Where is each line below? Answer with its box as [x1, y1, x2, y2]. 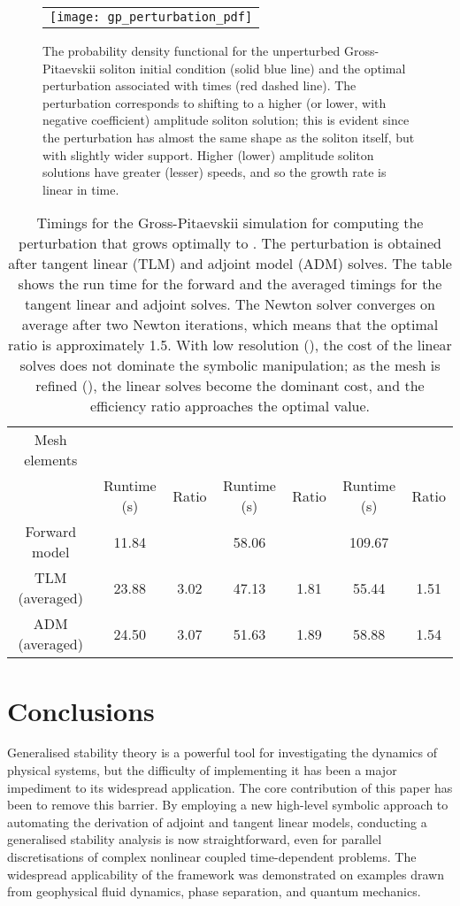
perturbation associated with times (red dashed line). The [42, 76, 356, 95]
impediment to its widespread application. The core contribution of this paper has [7, 778, 453, 796]
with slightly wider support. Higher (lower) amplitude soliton [42, 145, 374, 164]
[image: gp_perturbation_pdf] [50, 10, 253, 24]
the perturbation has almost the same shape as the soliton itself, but [42, 127, 415, 146]
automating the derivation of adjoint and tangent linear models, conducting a [7, 812, 427, 831]
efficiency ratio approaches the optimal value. [89, 395, 371, 417]
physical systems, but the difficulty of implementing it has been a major [7, 761, 397, 779]
